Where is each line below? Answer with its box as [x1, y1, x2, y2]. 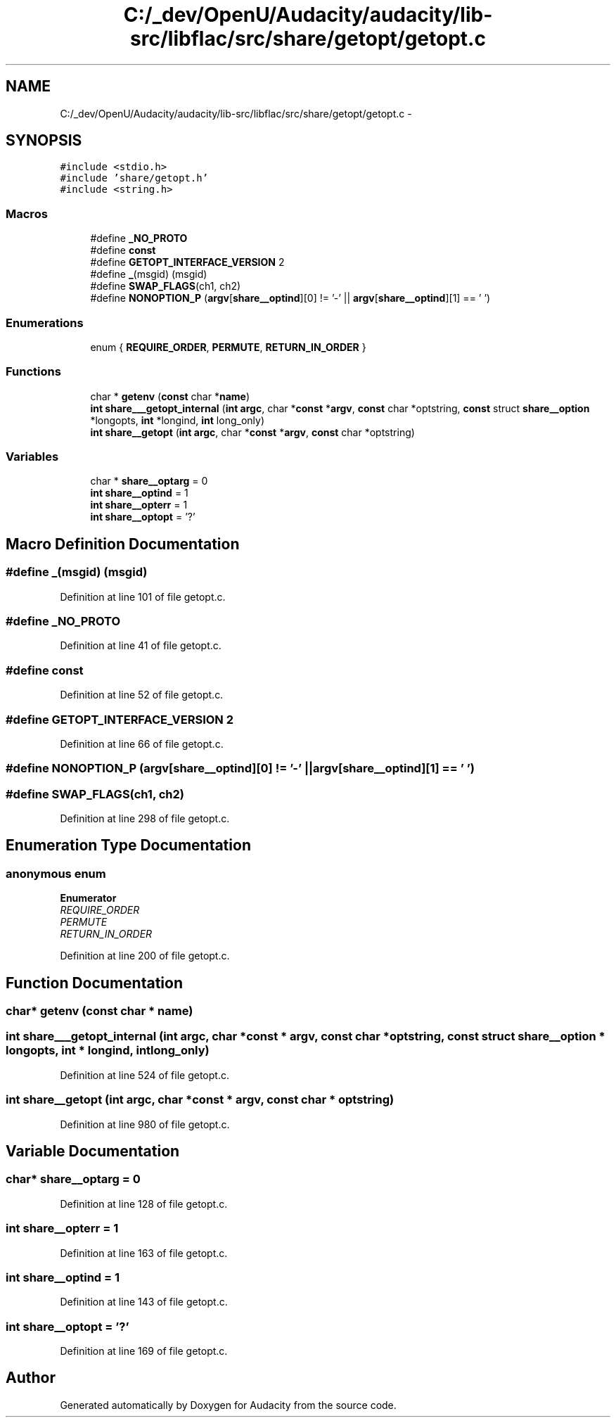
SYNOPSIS [6, 132, 82, 150]
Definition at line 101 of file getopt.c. [60, 590, 226, 603]
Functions [6, 364, 61, 379]
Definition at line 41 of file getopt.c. [60, 639, 222, 652]
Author [6, 1369, 56, 1387]
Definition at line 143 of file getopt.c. [60, 1296, 228, 1308]
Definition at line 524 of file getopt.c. [60, 1068, 229, 1081]
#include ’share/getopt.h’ [60, 172, 209, 184]
